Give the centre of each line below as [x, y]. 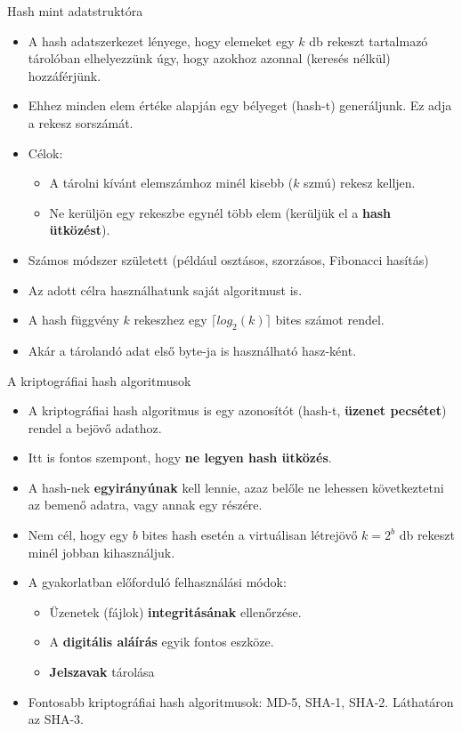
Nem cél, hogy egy [78, 535]
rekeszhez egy [170, 320]
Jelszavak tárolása [102, 672]
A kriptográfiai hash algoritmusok [99, 380]
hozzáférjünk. [65, 75]
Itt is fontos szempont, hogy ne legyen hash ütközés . [180, 458]
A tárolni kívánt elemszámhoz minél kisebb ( [171, 183]
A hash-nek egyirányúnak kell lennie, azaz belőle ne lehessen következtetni [236, 487]
